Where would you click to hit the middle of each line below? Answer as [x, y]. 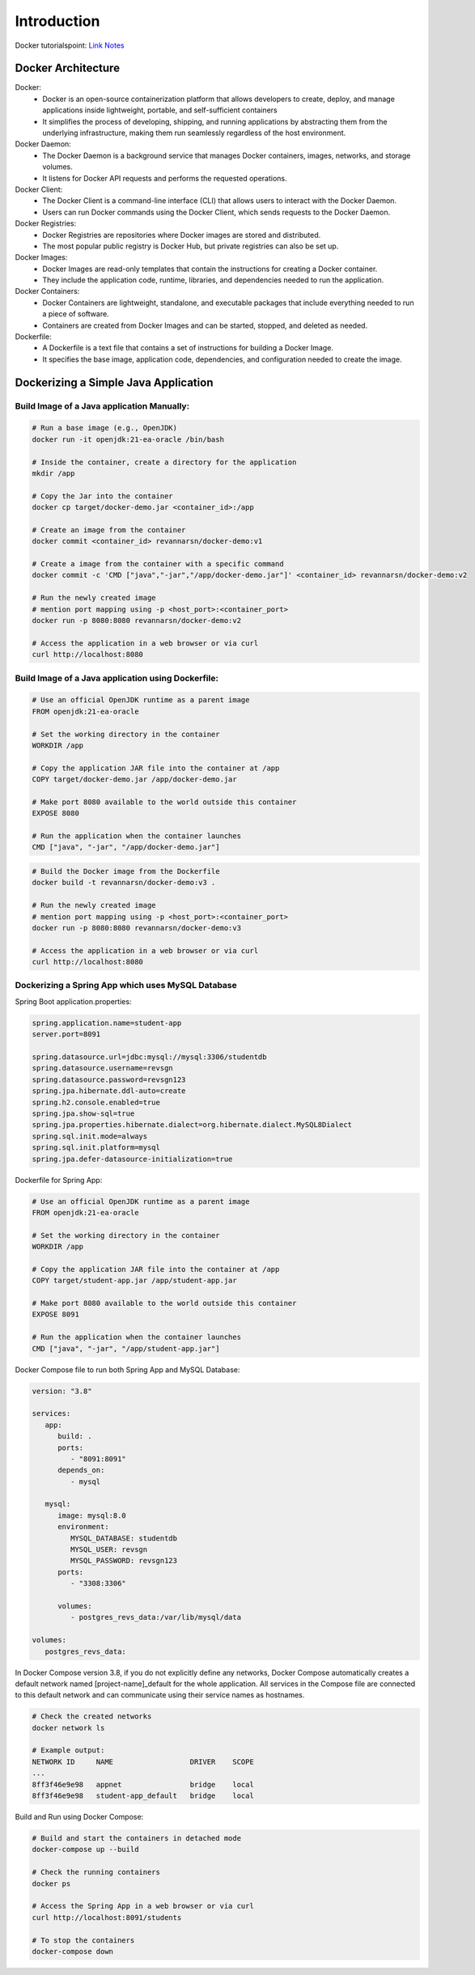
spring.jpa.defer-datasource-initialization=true [132, 1159]
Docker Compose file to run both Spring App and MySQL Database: [127, 1369]
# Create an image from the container [109, 530]
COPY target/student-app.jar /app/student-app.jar [135, 1281]
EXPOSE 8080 [56, 814]
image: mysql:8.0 [92, 1515]
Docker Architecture [68, 68]
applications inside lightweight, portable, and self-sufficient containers [160, 110]
